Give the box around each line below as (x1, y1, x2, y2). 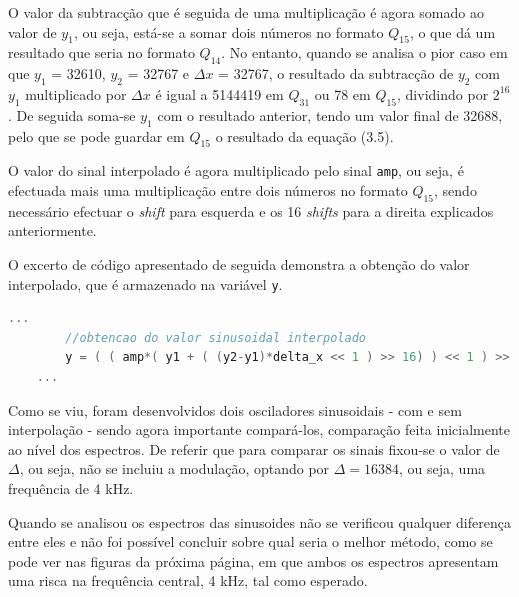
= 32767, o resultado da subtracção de (218, 63, 454, 84)
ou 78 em (314, 83, 371, 104)
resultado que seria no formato (8, 42, 195, 63)
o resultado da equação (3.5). (215, 125, 394, 146)
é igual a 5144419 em (155, 83, 284, 104)
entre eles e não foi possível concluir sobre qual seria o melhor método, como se (8, 531, 493, 552)
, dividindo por (397, 83, 489, 104)
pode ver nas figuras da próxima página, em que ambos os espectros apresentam (8, 550, 499, 571)
